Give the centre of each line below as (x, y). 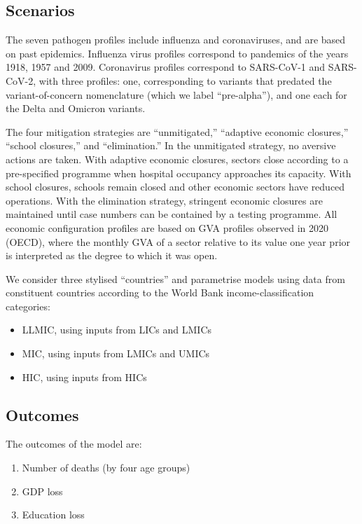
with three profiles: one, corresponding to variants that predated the (185, 80)
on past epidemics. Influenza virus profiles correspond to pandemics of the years (177, 53)
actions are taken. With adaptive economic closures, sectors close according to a (177, 159)
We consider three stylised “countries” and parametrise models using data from (175, 278)
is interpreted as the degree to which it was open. (112, 255)
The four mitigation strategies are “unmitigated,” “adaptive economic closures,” (177, 131)
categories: (28, 306)
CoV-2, (21, 80)
